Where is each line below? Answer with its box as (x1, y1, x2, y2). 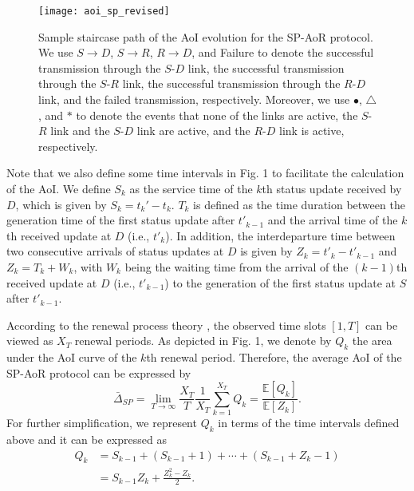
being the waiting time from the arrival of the (124, 258, 349, 275)
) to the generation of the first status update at (164, 274, 396, 291)
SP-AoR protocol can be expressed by (6, 364, 191, 381)
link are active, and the (136, 122, 250, 139)
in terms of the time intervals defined (218, 414, 400, 431)
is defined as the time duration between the (193, 196, 405, 212)
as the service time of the (129, 180, 253, 196)
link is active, (279, 122, 345, 139)
